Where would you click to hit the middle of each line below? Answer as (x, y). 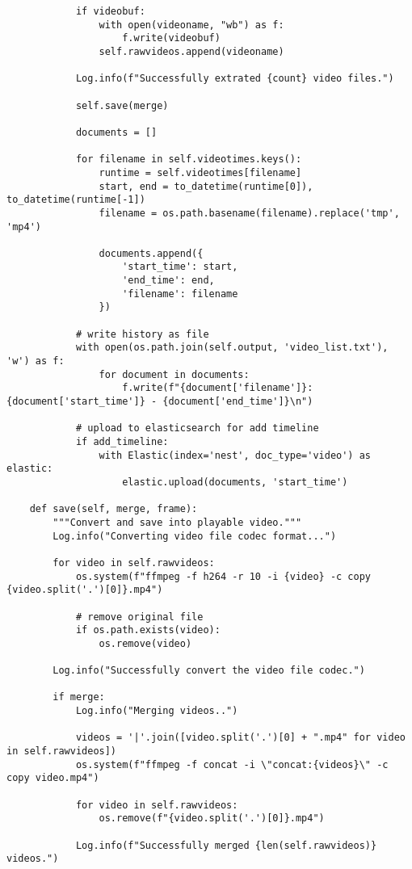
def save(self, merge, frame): (114, 509)
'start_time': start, (180, 267)
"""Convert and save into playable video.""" (177, 522)
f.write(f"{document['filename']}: (218, 388)
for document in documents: (174, 374)
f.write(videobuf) (171, 38)
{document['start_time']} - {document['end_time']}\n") (160, 402)
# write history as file (142, 334)
